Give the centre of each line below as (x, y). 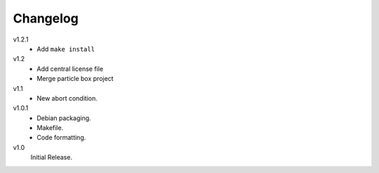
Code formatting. (61, 138)
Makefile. (50, 128)
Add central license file (70, 69)
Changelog (46, 18)
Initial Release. (52, 158)
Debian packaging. (64, 118)
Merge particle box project (75, 79)
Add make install (66, 49)
